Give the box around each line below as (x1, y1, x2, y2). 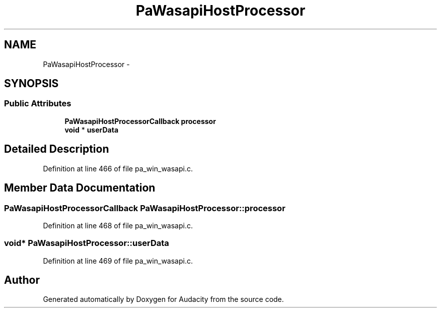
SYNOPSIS (4, 77, 59, 90)
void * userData (64, 125, 119, 134)
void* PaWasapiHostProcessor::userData (4, 238, 169, 248)
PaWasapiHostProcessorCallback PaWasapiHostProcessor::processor (4, 203, 285, 213)
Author (4, 274, 40, 287)
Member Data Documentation (4, 181, 156, 195)
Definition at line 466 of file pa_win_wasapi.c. (43, 164, 193, 173)
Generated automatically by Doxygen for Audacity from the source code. (43, 295, 284, 304)
